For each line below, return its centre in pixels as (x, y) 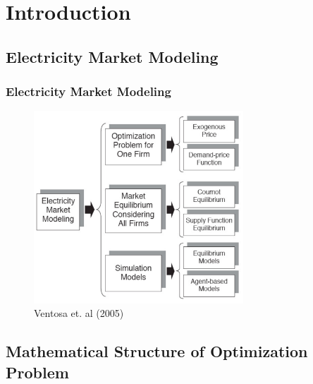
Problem (37, 372)
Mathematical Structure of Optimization (157, 351)
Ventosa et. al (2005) (79, 313)
